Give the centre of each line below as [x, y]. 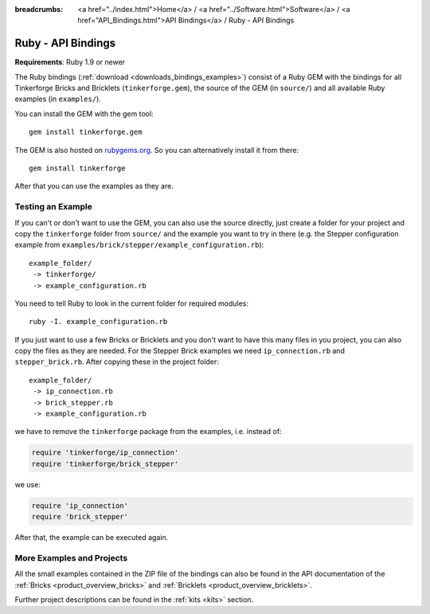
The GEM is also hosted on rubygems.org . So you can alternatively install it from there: [156, 150]
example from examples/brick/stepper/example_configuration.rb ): [139, 245]
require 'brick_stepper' [80, 517]
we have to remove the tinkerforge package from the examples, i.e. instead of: [148, 432]
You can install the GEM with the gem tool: [84, 113]
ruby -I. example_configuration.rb [98, 322]
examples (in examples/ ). [58, 99]
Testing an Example [54, 207]
